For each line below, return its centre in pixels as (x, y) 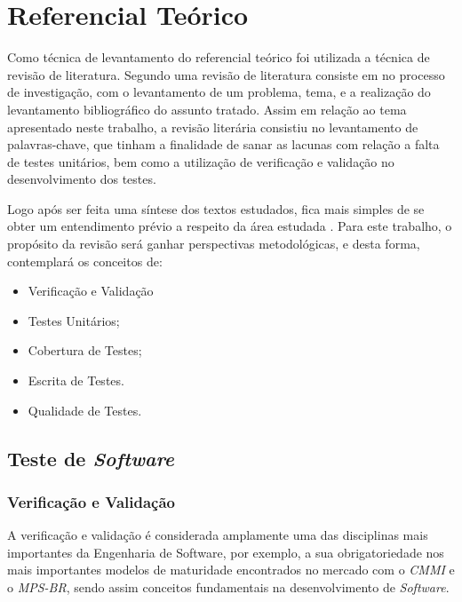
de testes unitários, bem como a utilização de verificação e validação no (201, 161)
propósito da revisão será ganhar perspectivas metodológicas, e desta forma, (214, 244)
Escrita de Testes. (76, 380)
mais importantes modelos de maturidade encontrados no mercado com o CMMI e (231, 570)
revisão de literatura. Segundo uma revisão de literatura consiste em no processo (226, 74)
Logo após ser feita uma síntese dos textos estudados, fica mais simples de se (216, 208)
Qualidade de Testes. (85, 410)
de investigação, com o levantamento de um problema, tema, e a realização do (219, 92)
